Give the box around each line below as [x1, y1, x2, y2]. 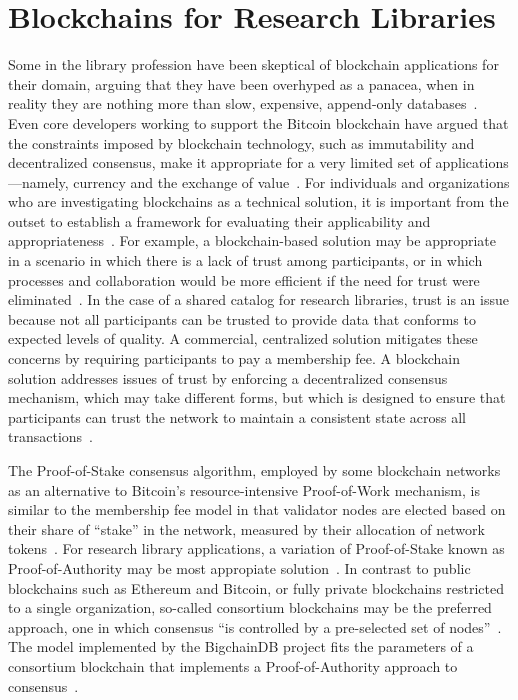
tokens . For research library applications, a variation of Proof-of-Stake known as [8, 538, 505, 559]
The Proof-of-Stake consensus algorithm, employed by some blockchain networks [8, 460, 501, 480]
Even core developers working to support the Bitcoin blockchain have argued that [8, 112, 509, 133]
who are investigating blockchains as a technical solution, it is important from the [8, 191, 509, 212]
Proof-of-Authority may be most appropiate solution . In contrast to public [8, 557, 471, 578]
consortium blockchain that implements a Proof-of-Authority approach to [8, 655, 458, 676]
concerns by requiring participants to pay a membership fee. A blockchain [8, 348, 460, 369]
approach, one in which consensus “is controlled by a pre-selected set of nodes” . [8, 616, 502, 637]
